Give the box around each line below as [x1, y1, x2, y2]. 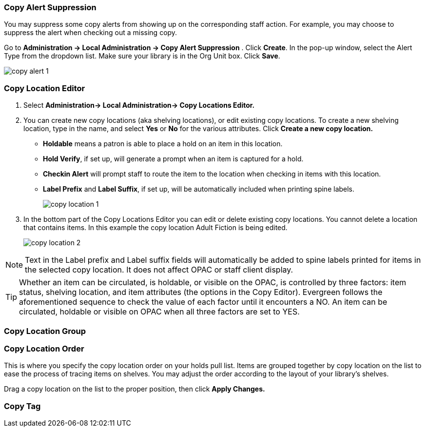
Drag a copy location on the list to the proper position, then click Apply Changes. [4, 385, 265, 393]
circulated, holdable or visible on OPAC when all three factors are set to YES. [19, 307, 300, 317]
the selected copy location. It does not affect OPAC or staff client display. [25, 265, 293, 275]
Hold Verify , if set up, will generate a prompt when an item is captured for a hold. [43, 155, 304, 163]
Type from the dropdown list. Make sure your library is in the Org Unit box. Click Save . [4, 52, 280, 60]
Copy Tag [4, 401, 41, 411]
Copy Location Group [4, 326, 86, 336]
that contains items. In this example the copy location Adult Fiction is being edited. [23, 223, 288, 232]
